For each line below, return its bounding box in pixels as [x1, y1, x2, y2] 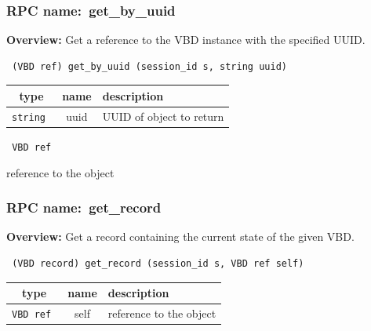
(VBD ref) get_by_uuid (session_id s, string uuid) [12, 60, 287, 72]
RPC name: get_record [6, 198, 162, 217]
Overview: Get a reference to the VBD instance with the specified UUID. [6, 31, 366, 48]
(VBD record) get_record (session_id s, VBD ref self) [12, 257, 304, 269]
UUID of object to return [102, 107, 224, 124]
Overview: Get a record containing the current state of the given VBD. [6, 228, 355, 245]
